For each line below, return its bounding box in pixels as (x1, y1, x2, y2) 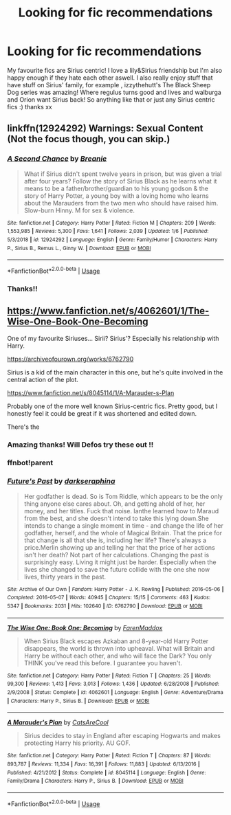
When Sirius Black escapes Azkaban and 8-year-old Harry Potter (23, 637, 209, 645)
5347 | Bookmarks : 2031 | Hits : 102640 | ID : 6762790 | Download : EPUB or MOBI (7, 603, 203, 610)
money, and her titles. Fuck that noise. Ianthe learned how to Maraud (23, 506, 219, 515)
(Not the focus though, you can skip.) (7, 133, 170, 145)
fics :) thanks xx (7, 102, 53, 111)
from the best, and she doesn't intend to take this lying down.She (23, 514, 209, 522)
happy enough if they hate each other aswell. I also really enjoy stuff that (7, 74, 213, 82)
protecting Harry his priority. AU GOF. (23, 739, 131, 747)
